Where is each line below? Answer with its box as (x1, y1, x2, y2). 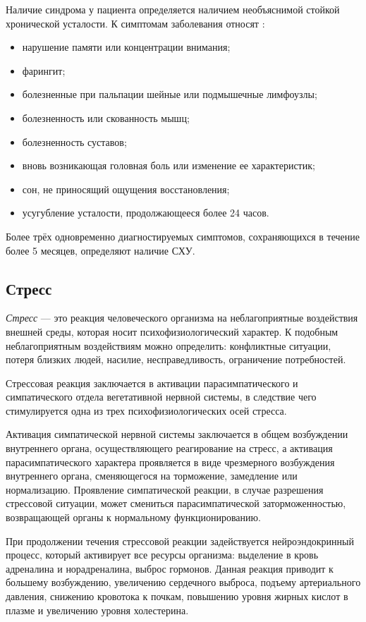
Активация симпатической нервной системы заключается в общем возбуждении (6, 427, 348, 441)
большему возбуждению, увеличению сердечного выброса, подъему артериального (6, 575, 361, 590)
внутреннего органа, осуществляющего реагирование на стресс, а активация (6, 441, 333, 456)
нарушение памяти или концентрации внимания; (22, 39, 231, 54)
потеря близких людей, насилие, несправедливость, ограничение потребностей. (6, 352, 346, 367)
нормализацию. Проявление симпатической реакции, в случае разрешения (6, 482, 324, 496)
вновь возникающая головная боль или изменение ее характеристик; (22, 158, 315, 173)
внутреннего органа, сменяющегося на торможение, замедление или (6, 468, 298, 483)
